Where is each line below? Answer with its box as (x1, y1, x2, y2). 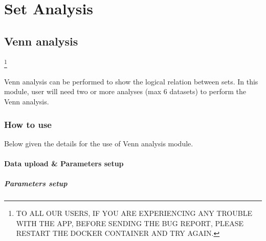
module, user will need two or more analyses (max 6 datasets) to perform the (4, 86, 247, 97)
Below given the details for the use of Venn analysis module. (4, 138, 193, 148)
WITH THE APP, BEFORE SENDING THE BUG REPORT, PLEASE (16, 217, 244, 228)
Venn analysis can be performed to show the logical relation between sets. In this (4, 76, 258, 86)
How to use (4, 118, 52, 130)
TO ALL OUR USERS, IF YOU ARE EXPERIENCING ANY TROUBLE (16, 208, 252, 218)
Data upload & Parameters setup (4, 158, 124, 169)
